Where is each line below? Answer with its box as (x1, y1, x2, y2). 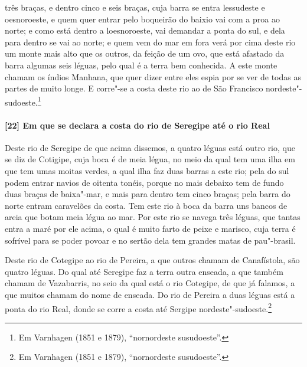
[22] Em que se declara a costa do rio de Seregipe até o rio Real (5, 119, 270, 131)
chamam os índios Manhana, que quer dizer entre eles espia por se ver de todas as (5, 70, 301, 83)
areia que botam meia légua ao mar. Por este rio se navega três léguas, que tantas (5, 211, 301, 223)
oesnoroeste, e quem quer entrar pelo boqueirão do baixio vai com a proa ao (5, 12, 280, 25)
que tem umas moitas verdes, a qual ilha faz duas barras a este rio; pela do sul (5, 164, 289, 176)
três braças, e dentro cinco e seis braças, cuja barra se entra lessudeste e (5, 1, 265, 13)
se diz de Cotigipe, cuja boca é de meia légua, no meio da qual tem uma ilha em (5, 153, 295, 165)
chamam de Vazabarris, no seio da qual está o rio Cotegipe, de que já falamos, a (5, 277, 295, 289)
